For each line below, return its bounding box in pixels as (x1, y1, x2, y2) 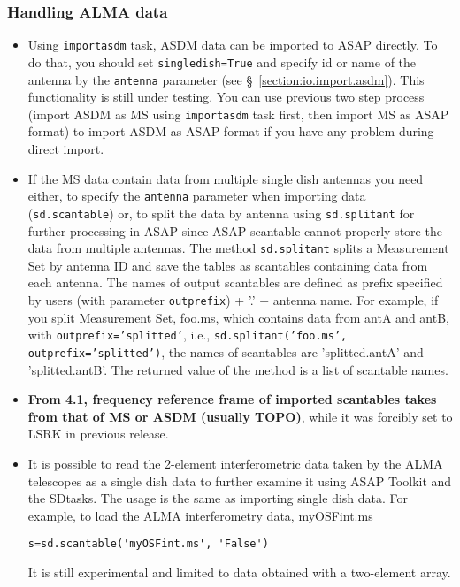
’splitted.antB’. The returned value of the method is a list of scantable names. (27, 360, 448, 378)
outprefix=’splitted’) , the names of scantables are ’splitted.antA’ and (27, 342, 424, 361)
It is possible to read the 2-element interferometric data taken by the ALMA (27, 454, 443, 472)
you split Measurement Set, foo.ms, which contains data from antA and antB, (27, 308, 449, 326)
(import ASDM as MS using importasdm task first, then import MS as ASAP (27, 104, 449, 123)
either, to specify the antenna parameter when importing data (27, 187, 366, 205)
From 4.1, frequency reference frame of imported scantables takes (27, 390, 437, 408)
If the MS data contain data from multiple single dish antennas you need (27, 169, 424, 187)
